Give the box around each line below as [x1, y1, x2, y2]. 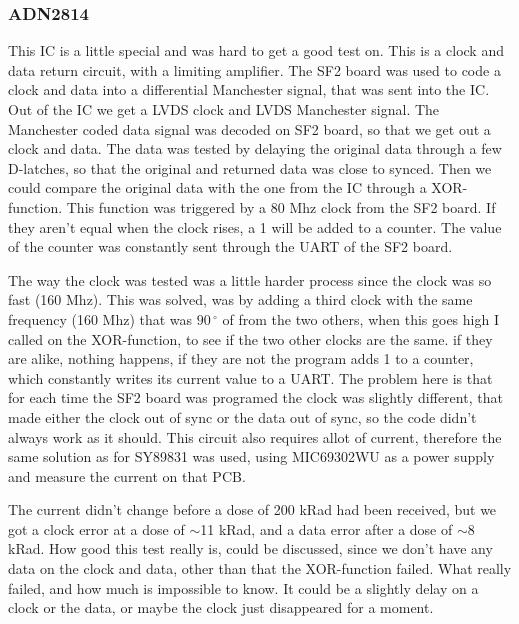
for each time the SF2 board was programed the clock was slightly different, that [8, 387, 503, 408]
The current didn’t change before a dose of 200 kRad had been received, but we [8, 499, 497, 520]
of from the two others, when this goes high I [222, 308, 499, 329]
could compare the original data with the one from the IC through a [8, 177, 427, 198]
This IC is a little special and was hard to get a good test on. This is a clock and [8, 40, 504, 61]
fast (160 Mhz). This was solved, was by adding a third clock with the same [8, 289, 473, 310]
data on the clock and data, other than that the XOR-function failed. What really [8, 558, 512, 579]
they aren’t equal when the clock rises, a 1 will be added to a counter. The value [8, 216, 502, 237]
